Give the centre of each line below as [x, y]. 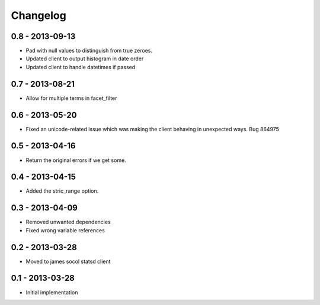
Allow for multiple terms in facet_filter [71, 98]
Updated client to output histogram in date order [85, 59]
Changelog [39, 15]
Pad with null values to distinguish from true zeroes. [89, 51]
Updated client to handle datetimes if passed [81, 67]
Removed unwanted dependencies [68, 222]
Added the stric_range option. [62, 191]
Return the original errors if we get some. [76, 160]
